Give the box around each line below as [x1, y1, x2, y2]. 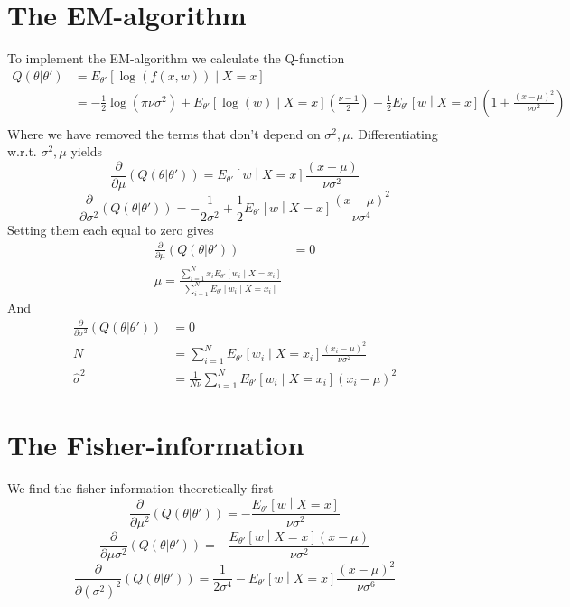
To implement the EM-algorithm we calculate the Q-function [7, 49, 345, 68]
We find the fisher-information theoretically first [7, 478, 274, 497]
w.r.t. [7, 142, 37, 161]
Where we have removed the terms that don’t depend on [7, 124, 321, 143]
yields [70, 142, 103, 161]
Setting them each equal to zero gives [7, 219, 214, 238]
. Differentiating [350, 124, 438, 143]
